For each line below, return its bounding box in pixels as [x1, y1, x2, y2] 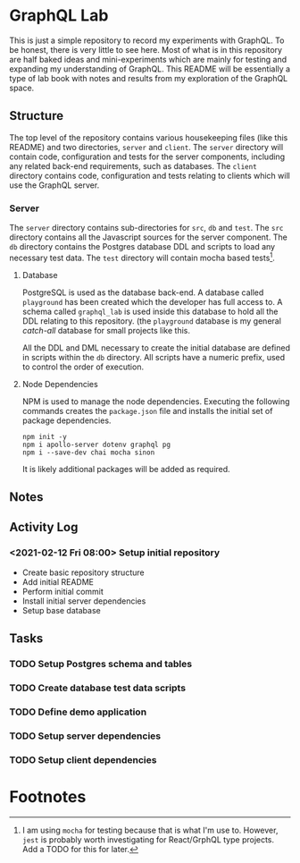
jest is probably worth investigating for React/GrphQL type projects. [21, 833, 275, 845]
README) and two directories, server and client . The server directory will [9, 141, 284, 152]
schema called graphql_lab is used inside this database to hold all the [21, 306, 279, 317]
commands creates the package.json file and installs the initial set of [21, 405, 273, 416]
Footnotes [9, 786, 87, 807]
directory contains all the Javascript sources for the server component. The [9, 232, 287, 242]
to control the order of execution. [21, 361, 145, 372]
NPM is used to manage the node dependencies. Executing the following [21, 395, 290, 407]
